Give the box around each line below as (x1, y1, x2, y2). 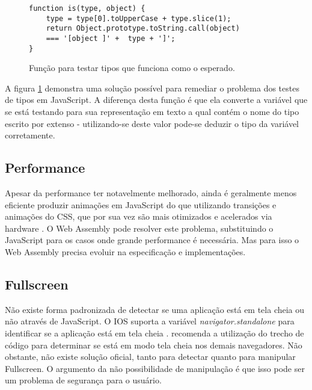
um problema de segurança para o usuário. (5, 374, 162, 386)
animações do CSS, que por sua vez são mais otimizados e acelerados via (5, 210, 272, 223)
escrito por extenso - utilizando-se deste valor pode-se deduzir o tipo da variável (5, 117, 299, 129)
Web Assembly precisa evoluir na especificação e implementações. (5, 246, 246, 258)
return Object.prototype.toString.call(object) (46, 24, 240, 33)
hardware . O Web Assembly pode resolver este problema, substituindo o (5, 221, 274, 234)
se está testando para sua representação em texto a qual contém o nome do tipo (5, 105, 299, 118)
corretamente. (5, 129, 55, 141)
